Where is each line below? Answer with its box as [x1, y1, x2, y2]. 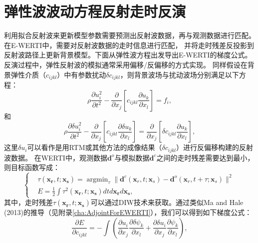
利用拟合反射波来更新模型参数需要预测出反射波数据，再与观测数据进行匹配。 [4, 30, 256, 40]
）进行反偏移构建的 [176, 142, 240, 152]
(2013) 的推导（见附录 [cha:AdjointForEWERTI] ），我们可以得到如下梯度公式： [4, 207, 252, 217]
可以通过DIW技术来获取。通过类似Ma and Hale [90, 197, 244, 207]
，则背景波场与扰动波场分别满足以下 [120, 69, 239, 79]
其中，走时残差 [4, 197, 53, 207]
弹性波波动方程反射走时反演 [4, 1, 186, 21]
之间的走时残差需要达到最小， [156, 152, 255, 162]
